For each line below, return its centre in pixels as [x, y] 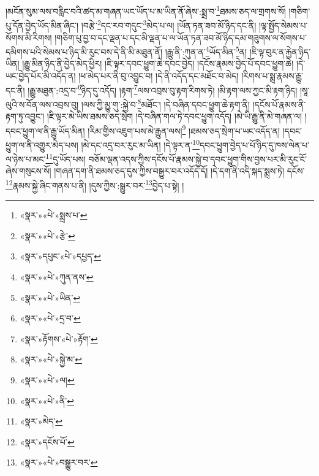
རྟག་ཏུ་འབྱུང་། [25, 116]
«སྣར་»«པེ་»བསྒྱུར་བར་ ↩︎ [59, 462]
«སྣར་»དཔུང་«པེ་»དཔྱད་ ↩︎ [60, 256]
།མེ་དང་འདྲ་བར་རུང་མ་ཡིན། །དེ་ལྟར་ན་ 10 [140, 144]
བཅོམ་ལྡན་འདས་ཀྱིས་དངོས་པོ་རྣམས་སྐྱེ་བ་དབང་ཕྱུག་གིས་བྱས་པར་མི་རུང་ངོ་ [197, 159]
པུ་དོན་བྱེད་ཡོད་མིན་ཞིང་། [42, 25]
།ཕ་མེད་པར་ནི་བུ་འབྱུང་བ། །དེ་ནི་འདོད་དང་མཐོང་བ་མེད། [159, 75]
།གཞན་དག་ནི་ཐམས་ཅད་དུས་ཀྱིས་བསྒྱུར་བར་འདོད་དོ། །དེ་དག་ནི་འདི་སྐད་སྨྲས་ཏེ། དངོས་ [179, 171]
